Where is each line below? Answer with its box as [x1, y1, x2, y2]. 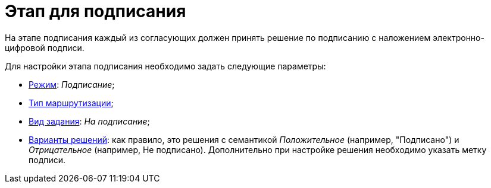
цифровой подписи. [5, 42, 85, 53]
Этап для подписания [5, 1, 186, 21]
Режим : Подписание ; [29, 79, 115, 90]
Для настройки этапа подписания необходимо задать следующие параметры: [5, 60, 326, 71]
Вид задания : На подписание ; [29, 116, 150, 126]
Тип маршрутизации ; [29, 97, 114, 108]
